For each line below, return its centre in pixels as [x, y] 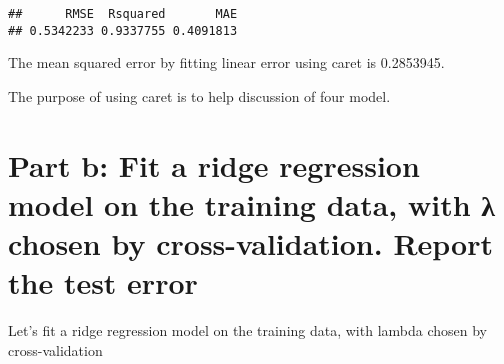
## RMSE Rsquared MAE [123, 14]
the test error [103, 282]
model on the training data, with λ [252, 203]
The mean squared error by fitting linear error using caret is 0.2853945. [226, 62]
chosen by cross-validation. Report [250, 243]
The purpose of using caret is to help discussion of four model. [199, 95]
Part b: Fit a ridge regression [214, 164]
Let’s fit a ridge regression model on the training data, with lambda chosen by [247, 330]
